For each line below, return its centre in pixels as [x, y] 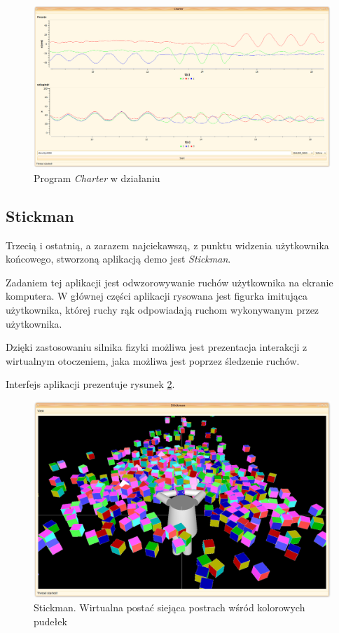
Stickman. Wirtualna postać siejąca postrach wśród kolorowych [169, 607]
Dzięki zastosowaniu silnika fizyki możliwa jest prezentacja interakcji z [157, 347]
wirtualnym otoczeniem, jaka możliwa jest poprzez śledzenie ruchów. [153, 360]
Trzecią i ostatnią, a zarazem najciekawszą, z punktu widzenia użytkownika [167, 245]
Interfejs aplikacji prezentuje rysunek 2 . [90, 384]
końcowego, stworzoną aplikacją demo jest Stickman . [118, 259]
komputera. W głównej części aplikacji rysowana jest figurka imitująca [157, 296]
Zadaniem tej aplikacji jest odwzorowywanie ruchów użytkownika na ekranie [169, 282]
